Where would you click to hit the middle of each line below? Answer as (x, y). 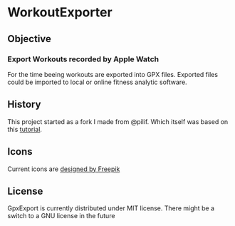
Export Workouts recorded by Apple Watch (83, 59)
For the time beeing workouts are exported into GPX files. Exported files (113, 74)
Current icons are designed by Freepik (64, 169)
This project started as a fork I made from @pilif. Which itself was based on (118, 121)
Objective (30, 39)
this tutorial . (25, 129)
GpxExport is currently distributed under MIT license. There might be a (111, 208)
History (24, 104)
